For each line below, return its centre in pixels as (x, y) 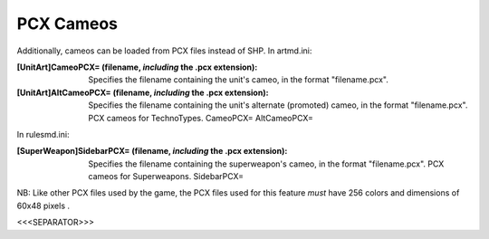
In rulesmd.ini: (43, 134)
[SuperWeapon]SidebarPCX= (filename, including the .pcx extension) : (152, 151)
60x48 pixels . (43, 206)
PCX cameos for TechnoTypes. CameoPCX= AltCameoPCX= (201, 118)
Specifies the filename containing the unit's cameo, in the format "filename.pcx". (238, 80)
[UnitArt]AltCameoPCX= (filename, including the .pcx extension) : (143, 92)
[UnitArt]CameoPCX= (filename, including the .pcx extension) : (137, 67)
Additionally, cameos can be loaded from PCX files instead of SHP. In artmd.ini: (164, 51)
